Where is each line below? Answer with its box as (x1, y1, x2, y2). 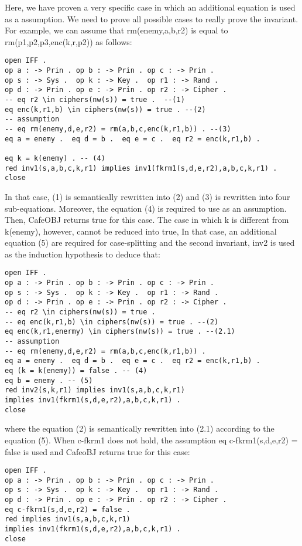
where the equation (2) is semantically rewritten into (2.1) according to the (5, 422, 274, 435)
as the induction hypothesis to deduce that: (5, 247, 160, 260)
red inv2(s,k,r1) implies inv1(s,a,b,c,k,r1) (5, 386, 185, 395)
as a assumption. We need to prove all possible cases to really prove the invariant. (5, 12, 298, 25)
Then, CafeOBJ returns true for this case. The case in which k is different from (5, 213, 289, 226)
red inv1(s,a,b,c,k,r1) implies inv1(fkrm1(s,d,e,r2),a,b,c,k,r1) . (5, 164, 277, 172)
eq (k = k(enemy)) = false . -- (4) (5, 367, 147, 375)
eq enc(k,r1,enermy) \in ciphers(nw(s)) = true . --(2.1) (5, 327, 235, 336)
